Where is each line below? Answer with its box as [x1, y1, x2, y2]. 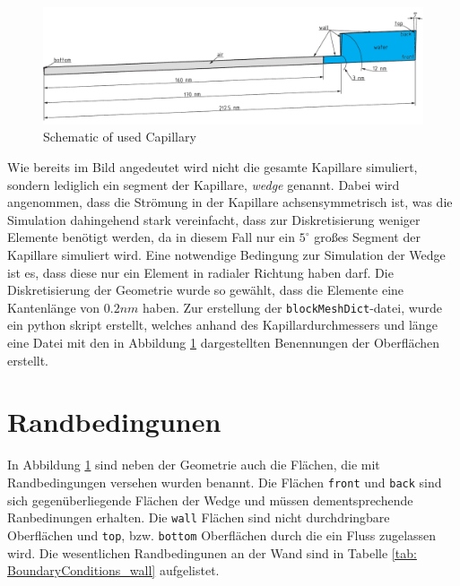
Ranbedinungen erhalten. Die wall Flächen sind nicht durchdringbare [7, 508, 390, 527]
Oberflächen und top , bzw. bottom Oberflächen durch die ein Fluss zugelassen [7, 525, 437, 544]
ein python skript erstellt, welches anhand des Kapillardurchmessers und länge [7, 315, 438, 334]
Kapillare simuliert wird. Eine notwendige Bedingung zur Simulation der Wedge [7, 246, 446, 263]
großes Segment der [314, 228, 421, 246]
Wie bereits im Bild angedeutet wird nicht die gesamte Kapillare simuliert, [7, 158, 418, 177]
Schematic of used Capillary [43, 127, 196, 146]
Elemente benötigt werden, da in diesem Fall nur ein [7, 228, 295, 246]
